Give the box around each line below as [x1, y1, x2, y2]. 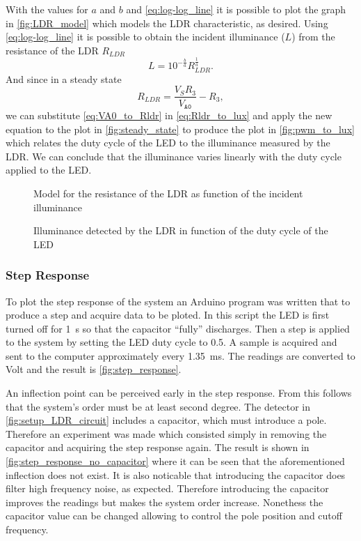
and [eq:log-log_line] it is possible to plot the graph [126, 2, 346, 16]
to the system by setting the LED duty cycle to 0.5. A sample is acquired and [6, 335, 337, 349]
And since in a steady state [6, 71, 122, 86]
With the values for [6, 2, 88, 16]
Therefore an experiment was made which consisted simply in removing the [6, 426, 327, 441]
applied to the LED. [6, 162, 92, 177]
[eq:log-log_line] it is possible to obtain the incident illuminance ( [6, 29, 285, 44]
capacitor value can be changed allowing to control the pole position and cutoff [6, 508, 342, 523]
